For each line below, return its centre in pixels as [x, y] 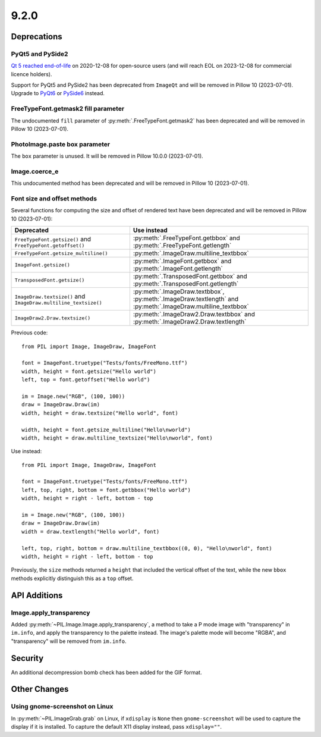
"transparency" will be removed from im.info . [69, 641]
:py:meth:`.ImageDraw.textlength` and [186, 299]
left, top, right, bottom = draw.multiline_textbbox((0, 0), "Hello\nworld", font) [147, 548]
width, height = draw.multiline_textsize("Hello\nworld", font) [117, 438]
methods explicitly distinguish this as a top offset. [72, 578]
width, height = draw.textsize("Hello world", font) [100, 413]
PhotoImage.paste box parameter [61, 144]
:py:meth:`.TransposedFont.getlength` [186, 284]
